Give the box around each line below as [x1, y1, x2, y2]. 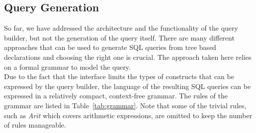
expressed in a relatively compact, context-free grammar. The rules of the [4, 90, 228, 101]
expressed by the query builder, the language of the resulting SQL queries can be [4, 81, 251, 91]
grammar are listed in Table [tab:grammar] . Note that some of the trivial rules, [4, 100, 247, 110]
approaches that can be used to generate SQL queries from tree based [4, 42, 216, 52]
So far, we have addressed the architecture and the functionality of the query [4, 23, 238, 33]
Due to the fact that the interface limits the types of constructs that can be [4, 71, 234, 82]
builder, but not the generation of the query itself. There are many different [4, 32, 235, 43]
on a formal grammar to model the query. [4, 61, 131, 72]
